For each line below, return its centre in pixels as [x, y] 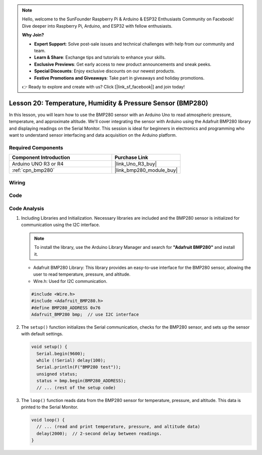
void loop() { [48, 420]
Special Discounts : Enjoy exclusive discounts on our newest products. [105, 71]
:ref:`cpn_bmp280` [33, 170]
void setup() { [49, 347]
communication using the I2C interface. [61, 225]
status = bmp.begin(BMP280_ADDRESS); [81, 381]
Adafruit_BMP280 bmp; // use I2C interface [85, 314]
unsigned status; [57, 374]
